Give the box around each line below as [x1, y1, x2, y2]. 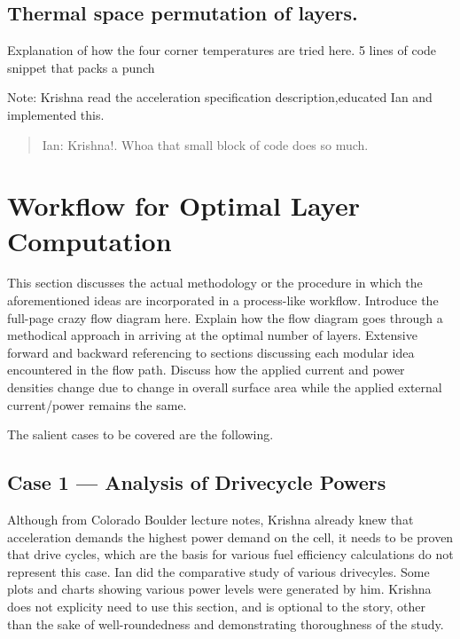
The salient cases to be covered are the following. [7, 425, 274, 444]
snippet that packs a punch [7, 58, 155, 76]
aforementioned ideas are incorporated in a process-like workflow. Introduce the [7, 291, 439, 310]
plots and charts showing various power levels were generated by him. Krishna [7, 580, 432, 598]
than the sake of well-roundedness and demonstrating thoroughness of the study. [7, 614, 444, 633]
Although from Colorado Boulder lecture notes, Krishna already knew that [7, 510, 414, 529]
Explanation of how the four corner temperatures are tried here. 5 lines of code [7, 41, 437, 59]
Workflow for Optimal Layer [7, 187, 360, 224]
